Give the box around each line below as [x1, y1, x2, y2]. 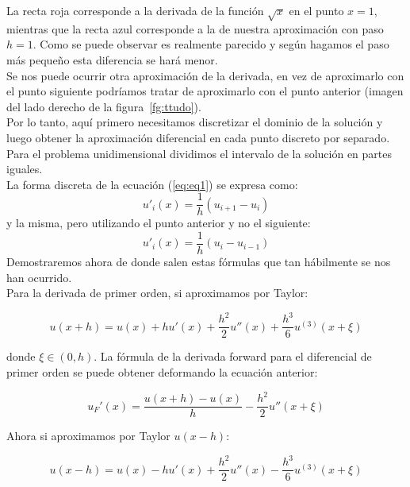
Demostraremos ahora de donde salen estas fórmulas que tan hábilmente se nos [6, 253, 391, 270]
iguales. [6, 160, 43, 177]
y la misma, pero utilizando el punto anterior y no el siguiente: [6, 215, 311, 231]
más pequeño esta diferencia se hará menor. [6, 51, 218, 68]
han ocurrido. [6, 269, 72, 285]
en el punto [289, 2, 344, 18]
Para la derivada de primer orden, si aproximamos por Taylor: [6, 284, 308, 301]
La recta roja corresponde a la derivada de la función [6, 2, 264, 18]
